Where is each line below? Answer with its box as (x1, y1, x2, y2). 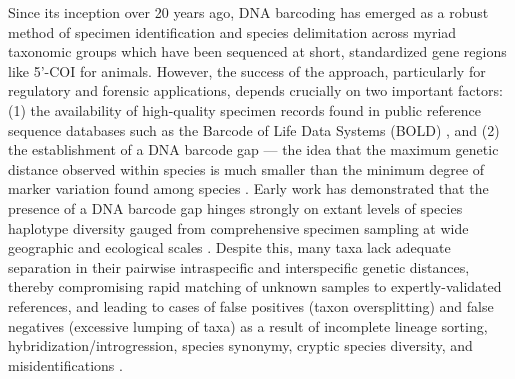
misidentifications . (8, 354, 123, 375)
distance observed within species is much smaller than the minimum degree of (8, 158, 485, 179)
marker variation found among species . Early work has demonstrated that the (8, 178, 489, 199)
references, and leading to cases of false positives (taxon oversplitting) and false (8, 295, 494, 316)
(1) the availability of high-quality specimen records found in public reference (8, 99, 481, 120)
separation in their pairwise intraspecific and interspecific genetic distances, (8, 256, 470, 277)
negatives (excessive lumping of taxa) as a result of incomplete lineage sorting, (8, 315, 488, 336)
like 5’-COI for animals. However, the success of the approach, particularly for (8, 60, 486, 81)
